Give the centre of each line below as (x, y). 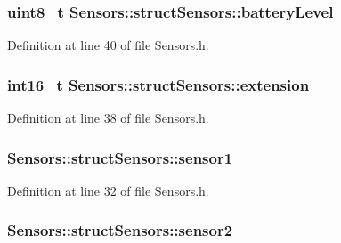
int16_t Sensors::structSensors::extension (158, 84)
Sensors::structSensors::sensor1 (120, 157)
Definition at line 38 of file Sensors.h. (108, 118)
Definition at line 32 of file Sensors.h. (108, 190)
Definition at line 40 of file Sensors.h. (108, 45)
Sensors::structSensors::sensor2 (120, 230)
